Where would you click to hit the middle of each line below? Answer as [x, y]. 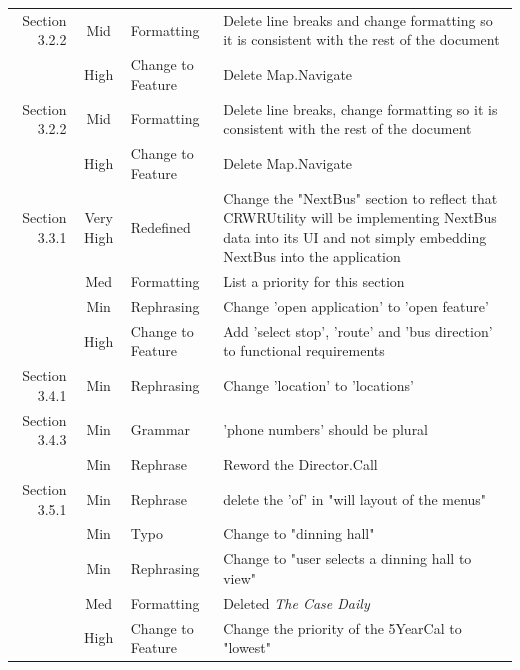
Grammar [160, 429]
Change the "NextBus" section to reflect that [360, 197]
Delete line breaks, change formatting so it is [360, 108]
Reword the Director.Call [300, 464]
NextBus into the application [312, 256]
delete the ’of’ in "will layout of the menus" [355, 498]
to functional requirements [304, 350]
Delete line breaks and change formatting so [358, 19]
